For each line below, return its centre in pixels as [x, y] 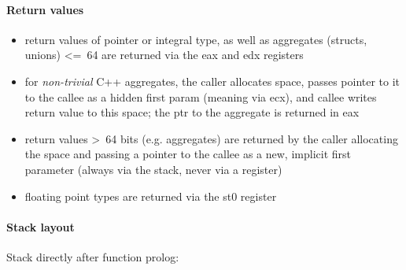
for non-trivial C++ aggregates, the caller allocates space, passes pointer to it [212, 81]
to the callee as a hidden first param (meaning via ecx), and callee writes [201, 96]
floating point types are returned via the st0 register [151, 196]
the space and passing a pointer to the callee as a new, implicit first [188, 154]
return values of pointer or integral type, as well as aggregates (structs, [196, 39]
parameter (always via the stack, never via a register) [153, 169]
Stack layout [41, 226]
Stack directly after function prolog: [93, 256]
